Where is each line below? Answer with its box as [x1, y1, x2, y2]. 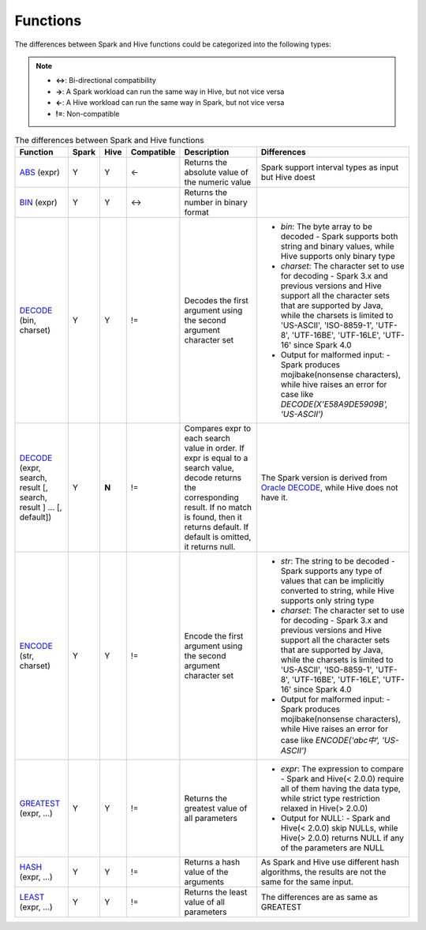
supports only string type [280, 595, 375, 606]
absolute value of [184, 167, 248, 178]
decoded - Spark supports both [280, 231, 398, 242]
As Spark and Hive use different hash [260, 857, 400, 868]
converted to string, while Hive [280, 585, 394, 596]
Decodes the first [184, 295, 248, 306]
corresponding [184, 492, 240, 503]
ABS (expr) [19, 167, 61, 178]
